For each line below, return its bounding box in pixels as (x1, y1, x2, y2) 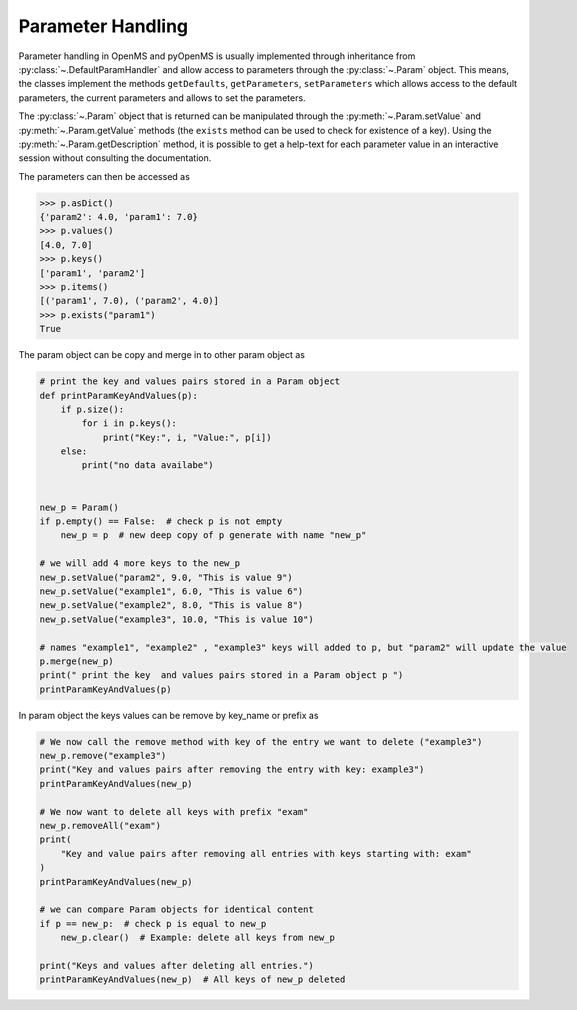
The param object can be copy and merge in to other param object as (18, 349, 305, 361)
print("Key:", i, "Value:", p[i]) (102, 431, 272, 443)
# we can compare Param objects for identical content (39, 904, 314, 915)
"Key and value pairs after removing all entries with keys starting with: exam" (60, 848, 472, 859)
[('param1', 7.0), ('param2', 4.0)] (39, 295, 220, 307)
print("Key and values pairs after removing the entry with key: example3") (39, 764, 425, 775)
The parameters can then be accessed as (18, 170, 190, 182)
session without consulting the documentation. (18, 152, 212, 164)
